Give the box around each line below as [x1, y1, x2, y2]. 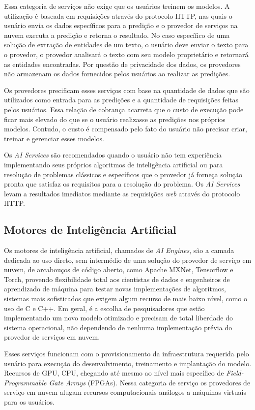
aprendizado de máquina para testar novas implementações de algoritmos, [4, 284, 226, 294]
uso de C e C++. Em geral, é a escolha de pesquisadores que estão [4, 303, 205, 313]
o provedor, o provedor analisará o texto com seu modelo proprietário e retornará [4, 49, 249, 59]
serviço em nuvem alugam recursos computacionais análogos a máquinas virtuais [4, 387, 246, 397]
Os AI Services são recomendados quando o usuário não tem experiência [4, 150, 222, 160]
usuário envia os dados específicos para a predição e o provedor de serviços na [4, 20, 238, 31]
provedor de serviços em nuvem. [4, 332, 100, 342]
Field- [226, 368, 244, 378]
